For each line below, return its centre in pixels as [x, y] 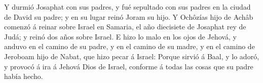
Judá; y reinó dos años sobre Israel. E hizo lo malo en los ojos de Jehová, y [120, 36]
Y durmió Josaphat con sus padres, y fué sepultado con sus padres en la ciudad [127, 7]
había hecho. [24, 76]
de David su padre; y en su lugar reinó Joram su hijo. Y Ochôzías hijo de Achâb [129, 16]
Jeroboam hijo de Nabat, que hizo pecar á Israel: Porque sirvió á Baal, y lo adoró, [132, 56]
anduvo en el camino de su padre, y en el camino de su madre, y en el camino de [129, 46]
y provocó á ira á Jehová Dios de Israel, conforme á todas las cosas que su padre [129, 66]
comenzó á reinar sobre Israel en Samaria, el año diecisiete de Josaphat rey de [125, 27]
